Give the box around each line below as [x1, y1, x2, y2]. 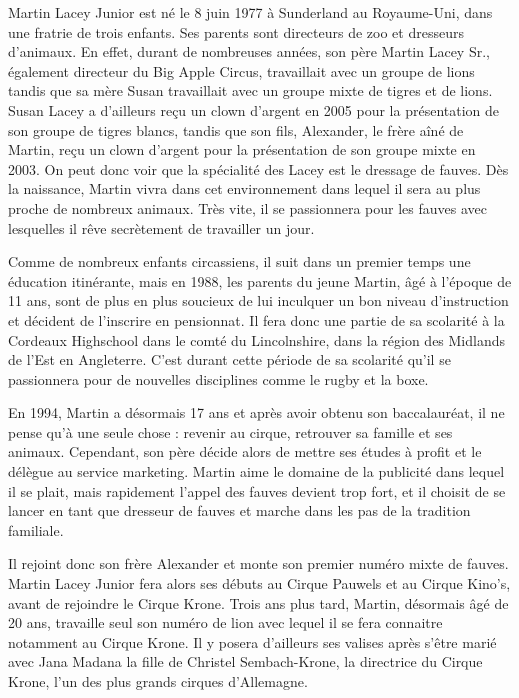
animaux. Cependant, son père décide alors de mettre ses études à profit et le [8, 441, 482, 462]
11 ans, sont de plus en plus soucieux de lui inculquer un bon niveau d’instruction [8, 290, 509, 311]
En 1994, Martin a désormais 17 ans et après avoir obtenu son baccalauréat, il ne [8, 402, 505, 423]
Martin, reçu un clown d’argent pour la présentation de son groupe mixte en [8, 139, 476, 160]
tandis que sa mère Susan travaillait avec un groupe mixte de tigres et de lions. [8, 80, 493, 101]
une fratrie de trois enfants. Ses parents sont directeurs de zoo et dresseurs [8, 21, 464, 42]
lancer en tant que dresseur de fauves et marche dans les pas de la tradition [8, 500, 471, 521]
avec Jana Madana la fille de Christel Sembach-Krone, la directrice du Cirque [8, 651, 483, 672]
